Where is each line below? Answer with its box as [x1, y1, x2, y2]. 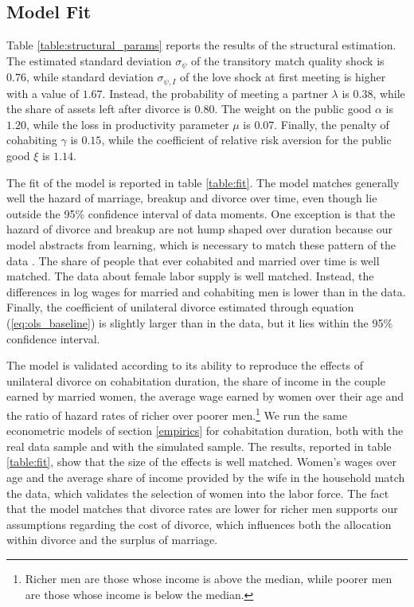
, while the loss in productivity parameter [25, 116, 229, 132]
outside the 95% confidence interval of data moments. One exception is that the [6, 205, 396, 221]
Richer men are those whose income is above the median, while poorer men [25, 570, 393, 586]
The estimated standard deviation [6, 52, 172, 69]
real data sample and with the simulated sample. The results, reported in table [6, 437, 392, 454]
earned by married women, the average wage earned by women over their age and [6, 388, 404, 405]
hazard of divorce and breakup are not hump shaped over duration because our [6, 221, 393, 237]
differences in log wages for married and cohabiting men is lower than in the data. [6, 283, 406, 300]
